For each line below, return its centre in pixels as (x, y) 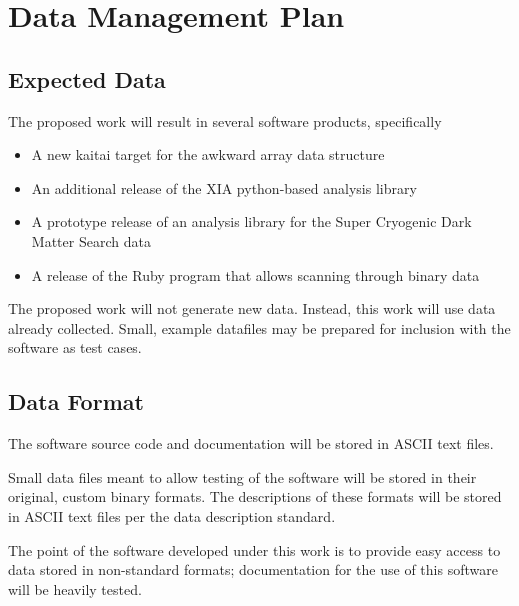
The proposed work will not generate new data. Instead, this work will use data (252, 308)
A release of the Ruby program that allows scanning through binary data (255, 274)
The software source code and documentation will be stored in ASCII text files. (251, 443)
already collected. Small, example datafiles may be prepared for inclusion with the (259, 327)
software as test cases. (75, 347)
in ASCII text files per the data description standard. (172, 515)
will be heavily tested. (75, 588)
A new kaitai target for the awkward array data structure (208, 154)
